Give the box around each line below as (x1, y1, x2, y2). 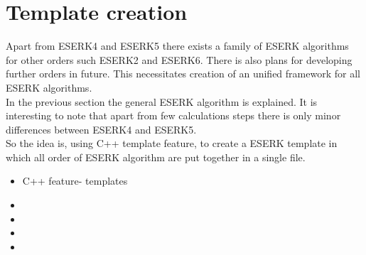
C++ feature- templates (22, 173, 128, 188)
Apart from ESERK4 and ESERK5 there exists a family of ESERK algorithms (6, 38, 349, 53)
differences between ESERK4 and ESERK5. (6, 121, 197, 136)
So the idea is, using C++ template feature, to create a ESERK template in (6, 136, 338, 151)
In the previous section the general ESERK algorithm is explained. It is (6, 94, 318, 109)
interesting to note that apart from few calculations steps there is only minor (6, 108, 341, 123)
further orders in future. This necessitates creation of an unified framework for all (6, 66, 360, 81)
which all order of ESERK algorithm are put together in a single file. (6, 149, 306, 164)
